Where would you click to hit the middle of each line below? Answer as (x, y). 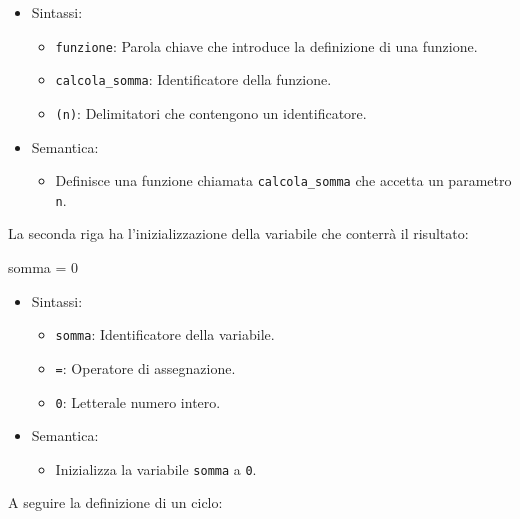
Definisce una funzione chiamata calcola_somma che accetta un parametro (283, 180)
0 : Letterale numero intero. (138, 401)
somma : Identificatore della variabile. (165, 334)
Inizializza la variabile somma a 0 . (156, 468)
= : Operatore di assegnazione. (145, 367)
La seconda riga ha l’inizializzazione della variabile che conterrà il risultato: (238, 233)
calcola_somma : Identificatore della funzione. (193, 79)
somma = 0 (43, 267)
